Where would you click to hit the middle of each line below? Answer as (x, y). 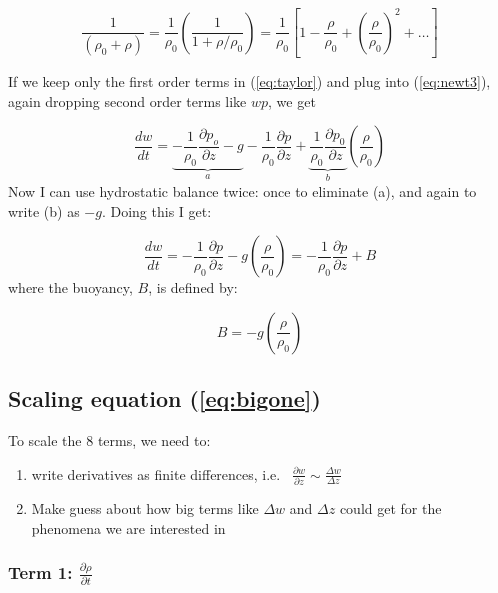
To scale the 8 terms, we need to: (109, 440)
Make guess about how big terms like (145, 507)
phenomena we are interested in (128, 527)
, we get (292, 100)
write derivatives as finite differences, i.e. (156, 473)
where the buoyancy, (70, 287)
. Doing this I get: (156, 210)
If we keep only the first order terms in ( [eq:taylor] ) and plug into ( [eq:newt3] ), (249, 81)
